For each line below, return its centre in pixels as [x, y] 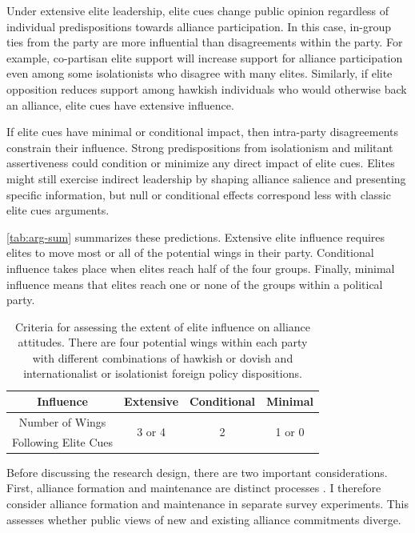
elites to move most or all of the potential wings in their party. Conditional [190, 252]
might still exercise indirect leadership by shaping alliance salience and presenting [206, 178]
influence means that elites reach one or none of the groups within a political [195, 284]
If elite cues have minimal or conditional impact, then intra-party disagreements [202, 132]
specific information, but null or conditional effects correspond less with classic [199, 194]
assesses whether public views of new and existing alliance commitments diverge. [204, 519]
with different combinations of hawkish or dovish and [163, 357]
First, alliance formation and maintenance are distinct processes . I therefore [194, 488]
